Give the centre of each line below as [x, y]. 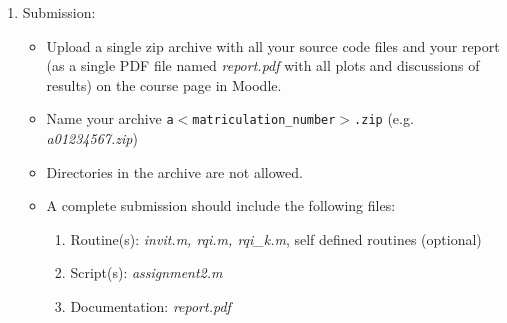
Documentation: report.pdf [150, 306]
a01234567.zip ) [92, 138]
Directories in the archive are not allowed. [174, 171]
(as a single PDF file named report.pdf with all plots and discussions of [263, 65]
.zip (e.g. [384, 118]
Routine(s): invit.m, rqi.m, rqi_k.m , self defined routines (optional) [276, 238]
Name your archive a [110, 118]
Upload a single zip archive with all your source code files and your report [273, 45]
